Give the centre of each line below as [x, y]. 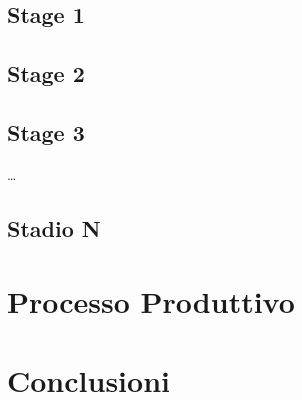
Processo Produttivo [151, 301]
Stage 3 [46, 131]
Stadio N [54, 227]
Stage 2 [46, 73]
